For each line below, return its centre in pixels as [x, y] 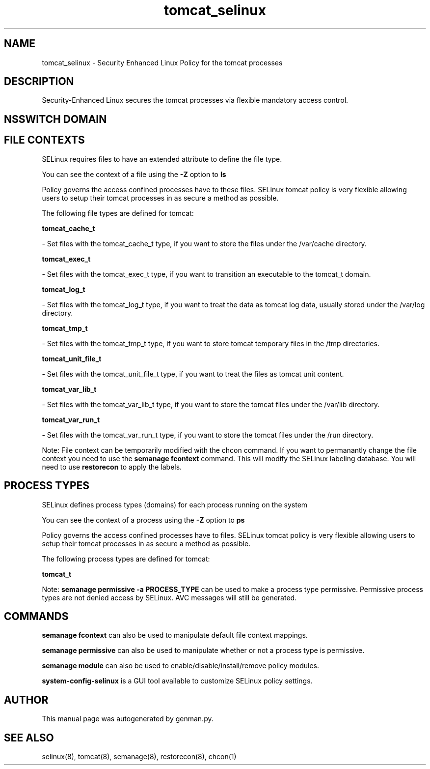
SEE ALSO [29, 738]
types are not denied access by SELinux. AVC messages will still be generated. [169, 597]
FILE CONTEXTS [44, 140]
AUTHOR [26, 700]
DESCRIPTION [39, 82]
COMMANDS [36, 616]
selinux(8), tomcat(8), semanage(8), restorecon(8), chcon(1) [139, 757]
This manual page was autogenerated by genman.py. [128, 719]
